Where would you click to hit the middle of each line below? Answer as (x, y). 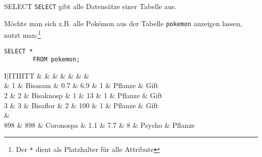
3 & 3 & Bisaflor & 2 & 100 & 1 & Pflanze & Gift (81, 105)
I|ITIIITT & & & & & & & (47, 75)
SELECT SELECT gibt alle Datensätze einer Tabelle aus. (90, 6)
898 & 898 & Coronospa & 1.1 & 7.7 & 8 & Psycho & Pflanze (100, 125)
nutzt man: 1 (23, 34)
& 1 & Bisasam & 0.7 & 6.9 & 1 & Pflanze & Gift (81, 85)
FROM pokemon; (56, 60)
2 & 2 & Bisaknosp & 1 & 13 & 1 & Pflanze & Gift (83, 95)
